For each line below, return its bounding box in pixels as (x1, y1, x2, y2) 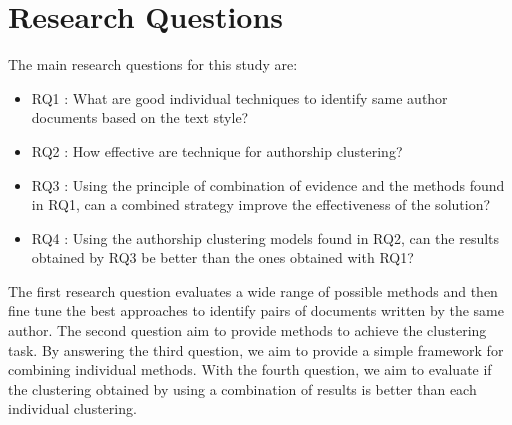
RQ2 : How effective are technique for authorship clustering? (31, 140, 403, 161)
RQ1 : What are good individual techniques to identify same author (31, 87, 448, 108)
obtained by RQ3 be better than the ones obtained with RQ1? (31, 247, 414, 268)
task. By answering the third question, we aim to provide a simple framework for (8, 339, 504, 360)
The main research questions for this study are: (8, 54, 298, 75)
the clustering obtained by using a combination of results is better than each (8, 378, 477, 399)
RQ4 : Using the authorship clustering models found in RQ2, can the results (31, 227, 500, 248)
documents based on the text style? (31, 107, 249, 128)
